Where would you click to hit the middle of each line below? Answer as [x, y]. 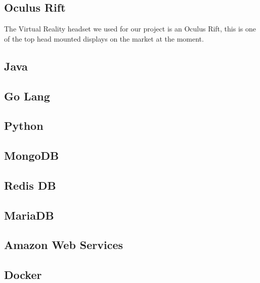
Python [24, 126]
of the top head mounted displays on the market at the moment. [104, 38]
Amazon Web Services [64, 245]
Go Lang [27, 96]
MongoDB [32, 155]
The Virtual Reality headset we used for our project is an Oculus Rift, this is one [130, 29]
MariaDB [29, 215]
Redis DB [30, 185]
